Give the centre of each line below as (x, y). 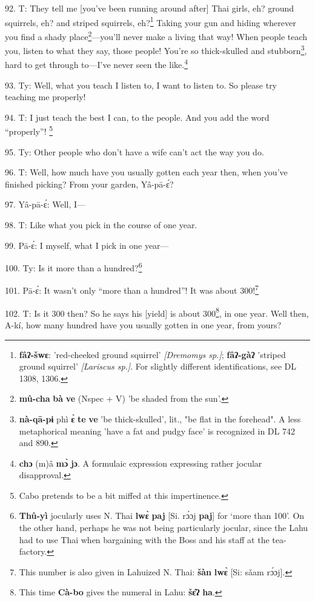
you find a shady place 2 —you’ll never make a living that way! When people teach (156, 35)
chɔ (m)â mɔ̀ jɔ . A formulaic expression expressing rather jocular (141, 463)
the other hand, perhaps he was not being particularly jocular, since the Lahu (164, 528)
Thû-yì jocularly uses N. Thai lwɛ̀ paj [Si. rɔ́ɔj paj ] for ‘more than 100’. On (162, 516)
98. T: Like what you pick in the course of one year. (101, 225)
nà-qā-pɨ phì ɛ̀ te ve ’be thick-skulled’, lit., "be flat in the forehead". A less (160, 418)
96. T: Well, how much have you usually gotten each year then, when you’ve (146, 172)
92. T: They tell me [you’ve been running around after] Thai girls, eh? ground (150, 8)
